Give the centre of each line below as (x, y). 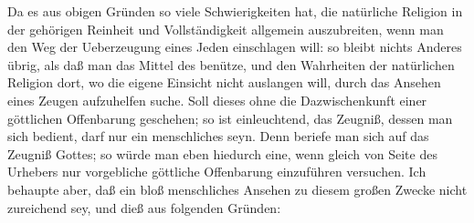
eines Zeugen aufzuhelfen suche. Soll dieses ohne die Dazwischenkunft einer (217, 100)
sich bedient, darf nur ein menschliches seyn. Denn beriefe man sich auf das (218, 136)
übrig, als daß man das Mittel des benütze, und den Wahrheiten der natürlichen (231, 64)
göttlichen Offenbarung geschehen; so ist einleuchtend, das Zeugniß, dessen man (230, 118)
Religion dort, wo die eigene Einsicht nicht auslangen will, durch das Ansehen (224, 82)
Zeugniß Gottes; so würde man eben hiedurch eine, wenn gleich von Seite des (222, 153)
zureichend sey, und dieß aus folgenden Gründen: (144, 207)
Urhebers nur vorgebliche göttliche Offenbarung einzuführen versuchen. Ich (217, 172)
